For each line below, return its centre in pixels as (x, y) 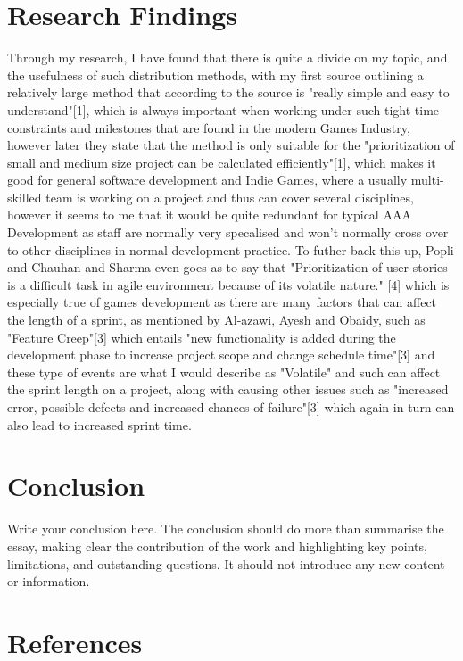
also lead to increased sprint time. (99, 424)
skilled (25, 197)
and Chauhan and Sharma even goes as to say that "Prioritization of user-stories (227, 267)
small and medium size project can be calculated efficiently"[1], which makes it (222, 162)
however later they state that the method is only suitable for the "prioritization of (231, 145)
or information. (49, 581)
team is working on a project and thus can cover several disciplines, (230, 197)
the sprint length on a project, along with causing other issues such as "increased (228, 389)
